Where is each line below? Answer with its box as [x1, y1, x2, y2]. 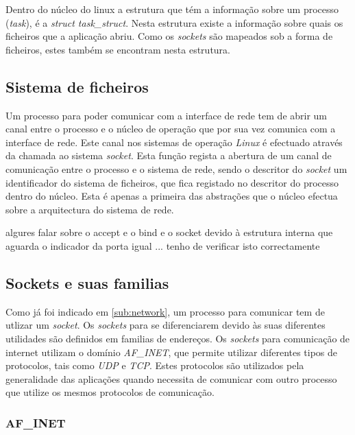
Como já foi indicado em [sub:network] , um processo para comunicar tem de [5, 304, 325, 318]
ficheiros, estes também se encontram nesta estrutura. [5, 42, 231, 56]
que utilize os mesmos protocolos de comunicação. [5, 385, 215, 399]
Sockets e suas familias [5, 272, 169, 293]
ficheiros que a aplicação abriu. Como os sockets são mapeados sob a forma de [5, 29, 333, 43]
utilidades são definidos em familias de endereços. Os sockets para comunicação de [5, 331, 350, 345]
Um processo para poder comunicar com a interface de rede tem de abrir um [5, 108, 328, 122]
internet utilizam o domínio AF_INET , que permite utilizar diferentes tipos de [5, 344, 338, 359]
